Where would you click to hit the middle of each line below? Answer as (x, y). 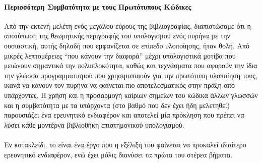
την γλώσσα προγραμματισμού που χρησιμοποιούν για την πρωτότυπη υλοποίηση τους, (131, 75)
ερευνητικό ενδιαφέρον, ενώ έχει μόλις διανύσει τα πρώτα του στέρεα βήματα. (118, 154)
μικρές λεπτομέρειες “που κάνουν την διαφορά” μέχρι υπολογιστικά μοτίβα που (120, 55)
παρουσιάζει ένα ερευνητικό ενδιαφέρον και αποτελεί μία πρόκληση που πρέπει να (124, 115)
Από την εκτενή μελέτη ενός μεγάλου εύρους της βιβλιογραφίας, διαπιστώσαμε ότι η (127, 25)
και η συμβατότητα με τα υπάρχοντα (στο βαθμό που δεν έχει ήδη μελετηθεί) (117, 105)
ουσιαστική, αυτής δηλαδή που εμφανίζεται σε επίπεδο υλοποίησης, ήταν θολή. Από (127, 45)
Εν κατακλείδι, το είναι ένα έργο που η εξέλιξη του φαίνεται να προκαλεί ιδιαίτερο (125, 144)
